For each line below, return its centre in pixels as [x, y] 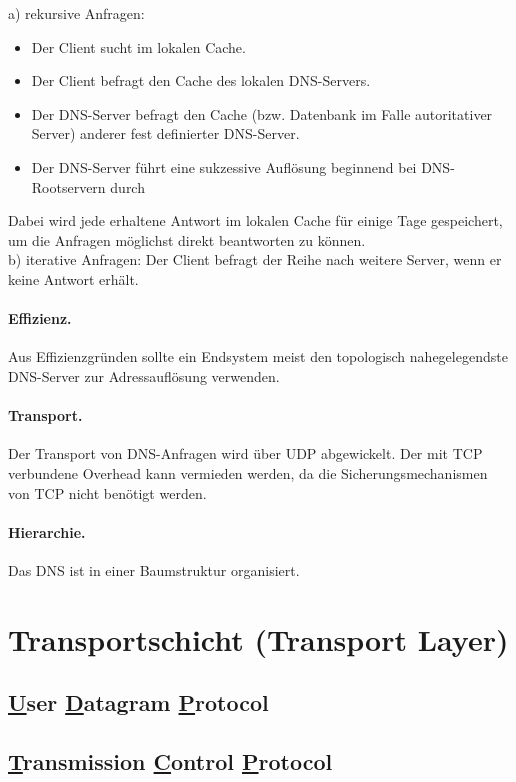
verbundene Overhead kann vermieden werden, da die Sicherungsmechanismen [248, 472]
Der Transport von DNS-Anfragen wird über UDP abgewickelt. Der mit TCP [245, 453]
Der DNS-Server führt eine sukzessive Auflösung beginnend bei [224, 166]
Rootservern [68, 186]
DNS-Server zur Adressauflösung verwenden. [144, 375]
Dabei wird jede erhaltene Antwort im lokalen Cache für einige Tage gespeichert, [255, 220]
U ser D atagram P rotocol [138, 702]
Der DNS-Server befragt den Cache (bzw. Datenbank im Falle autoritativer [262, 113]
